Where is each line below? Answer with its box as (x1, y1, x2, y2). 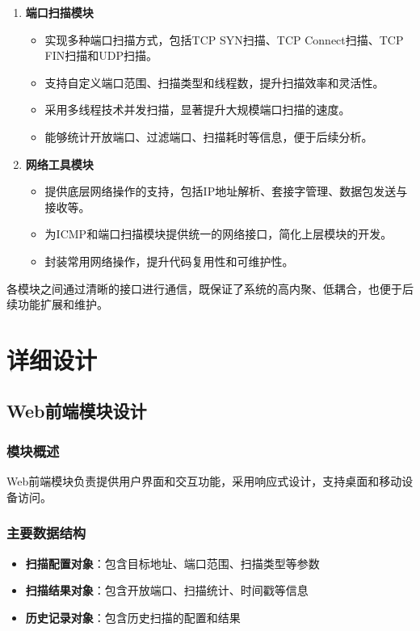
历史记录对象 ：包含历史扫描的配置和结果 (25, 608, 241, 625)
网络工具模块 (25, 155, 94, 172)
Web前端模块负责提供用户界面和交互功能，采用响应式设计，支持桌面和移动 (6, 473, 402, 490)
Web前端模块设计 (6, 398, 147, 423)
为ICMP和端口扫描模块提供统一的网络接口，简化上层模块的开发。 (44, 225, 393, 242)
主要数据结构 (6, 523, 86, 543)
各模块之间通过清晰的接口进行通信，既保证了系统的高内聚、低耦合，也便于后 (6, 280, 414, 297)
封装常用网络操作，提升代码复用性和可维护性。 (44, 252, 294, 269)
